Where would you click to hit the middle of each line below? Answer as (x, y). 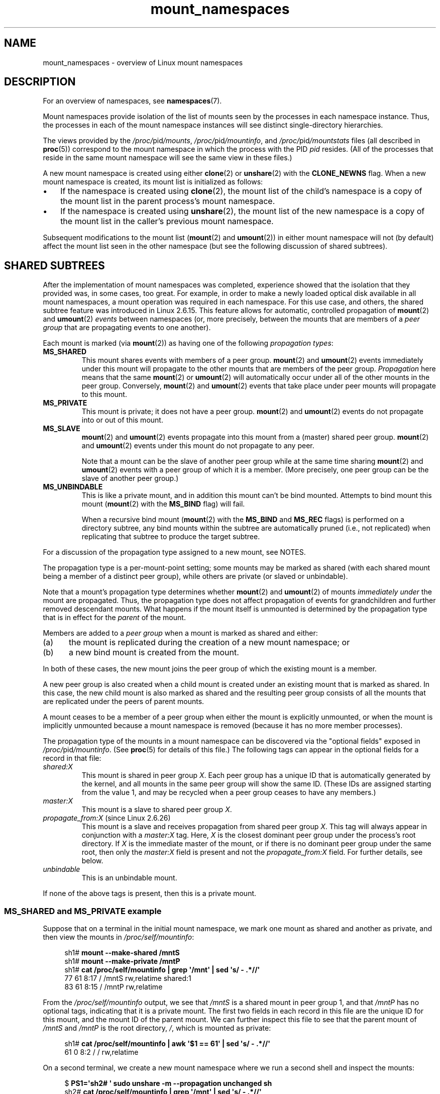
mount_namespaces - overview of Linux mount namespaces (143, 62)
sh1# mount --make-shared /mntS (122, 953)
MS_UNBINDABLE (73, 487)
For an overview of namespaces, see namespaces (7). (132, 101)
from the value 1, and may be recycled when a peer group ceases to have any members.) (229, 792)
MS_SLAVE (62, 429)
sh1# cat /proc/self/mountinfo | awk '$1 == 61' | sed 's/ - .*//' (168, 1044)
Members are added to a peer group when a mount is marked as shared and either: (180, 633)
